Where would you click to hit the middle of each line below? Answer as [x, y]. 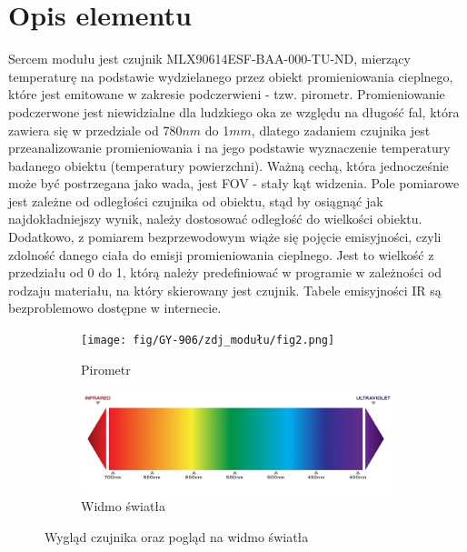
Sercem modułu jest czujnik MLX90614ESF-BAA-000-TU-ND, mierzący [209, 59]
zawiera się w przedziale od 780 [95, 130]
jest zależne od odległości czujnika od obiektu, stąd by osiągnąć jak [196, 201]
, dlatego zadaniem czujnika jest [341, 130]
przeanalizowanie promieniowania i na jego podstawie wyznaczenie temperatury [229, 148]
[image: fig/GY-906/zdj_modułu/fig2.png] [208, 341]
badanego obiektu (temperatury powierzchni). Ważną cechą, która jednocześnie [229, 165]
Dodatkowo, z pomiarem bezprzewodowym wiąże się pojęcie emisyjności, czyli [225, 237]
